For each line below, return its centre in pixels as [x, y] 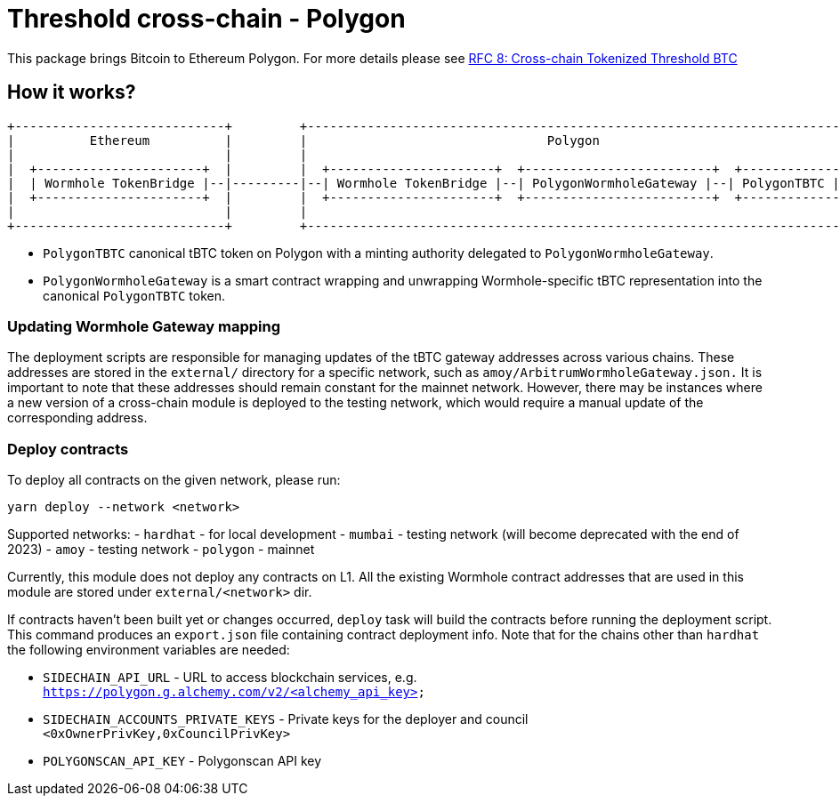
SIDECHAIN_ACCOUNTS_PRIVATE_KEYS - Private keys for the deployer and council [286, 719]
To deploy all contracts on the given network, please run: [174, 480]
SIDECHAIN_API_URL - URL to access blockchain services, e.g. [230, 678]
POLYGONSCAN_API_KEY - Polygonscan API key [182, 761]
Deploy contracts [68, 449]
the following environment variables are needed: [149, 650]
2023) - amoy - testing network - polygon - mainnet [161, 550]
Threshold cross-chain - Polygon [206, 19]
